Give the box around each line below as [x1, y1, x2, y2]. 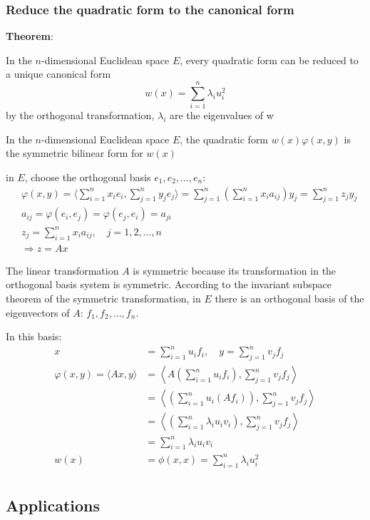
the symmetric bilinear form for [6, 146, 143, 160]
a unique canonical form [6, 66, 111, 81]
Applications [6, 494, 101, 516]
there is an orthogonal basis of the [215, 290, 364, 305]
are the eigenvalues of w [169, 108, 274, 123]
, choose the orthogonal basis [24, 169, 151, 184]
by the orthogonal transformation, [6, 108, 155, 123]
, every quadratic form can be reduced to [180, 52, 359, 67]
